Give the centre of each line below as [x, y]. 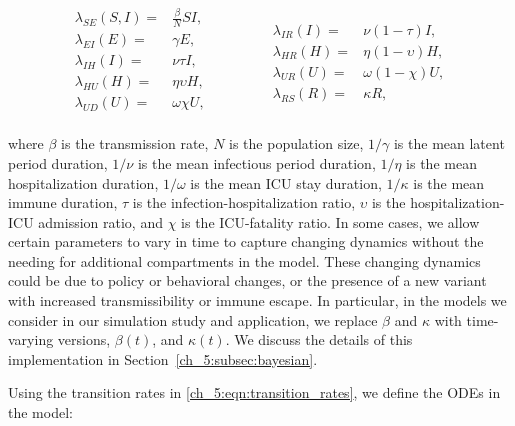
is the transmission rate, [135, 143]
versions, [84, 339]
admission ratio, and [100, 221]
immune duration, [63, 202]
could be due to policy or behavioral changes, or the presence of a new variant [247, 280]
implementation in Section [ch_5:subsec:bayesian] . [163, 358]
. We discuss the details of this [319, 339]
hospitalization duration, [83, 182]
